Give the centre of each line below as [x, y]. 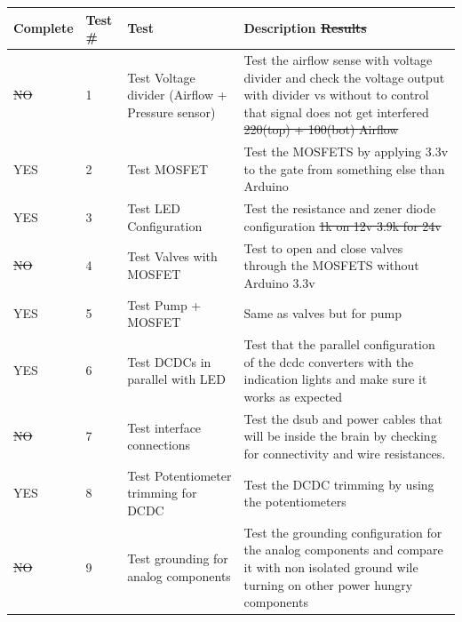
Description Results [305, 28]
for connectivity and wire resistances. [345, 453]
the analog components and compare [343, 550]
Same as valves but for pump [323, 313]
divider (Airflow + [177, 95]
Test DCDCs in [169, 361]
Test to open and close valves [323, 247]
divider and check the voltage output [344, 77]
